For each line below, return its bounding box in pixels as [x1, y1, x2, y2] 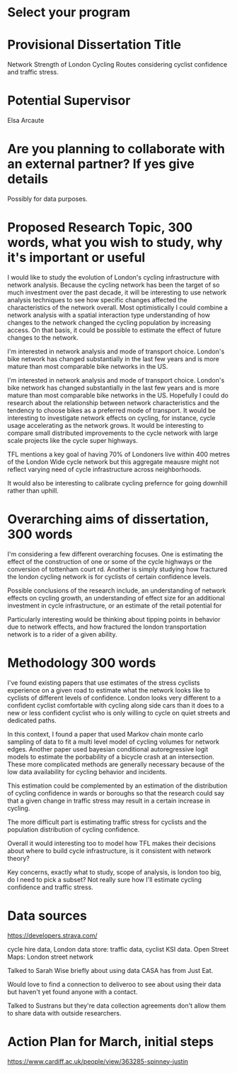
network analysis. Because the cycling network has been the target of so [7, 280, 220, 289]
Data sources [7, 908, 87, 923]
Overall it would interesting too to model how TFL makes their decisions [7, 839, 216, 847]
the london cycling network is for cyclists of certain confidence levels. [7, 572, 212, 580]
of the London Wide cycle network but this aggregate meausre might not [7, 457, 219, 466]
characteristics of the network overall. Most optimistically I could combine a [7, 303, 229, 312]
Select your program [7, 4, 131, 21]
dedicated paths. [7, 716, 57, 725]
